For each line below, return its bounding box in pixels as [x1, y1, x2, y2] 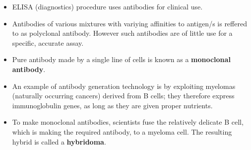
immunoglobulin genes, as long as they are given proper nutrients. [12, 100, 213, 110]
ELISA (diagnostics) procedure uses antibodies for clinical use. [12, 1, 203, 11]
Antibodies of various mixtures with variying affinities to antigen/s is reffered [12, 18, 247, 28]
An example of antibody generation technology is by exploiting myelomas [12, 80, 236, 91]
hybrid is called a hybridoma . [12, 136, 106, 147]
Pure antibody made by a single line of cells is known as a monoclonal [12, 54, 231, 65]
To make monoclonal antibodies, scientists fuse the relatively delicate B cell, [12, 117, 244, 127]
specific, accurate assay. [12, 37, 84, 48]
